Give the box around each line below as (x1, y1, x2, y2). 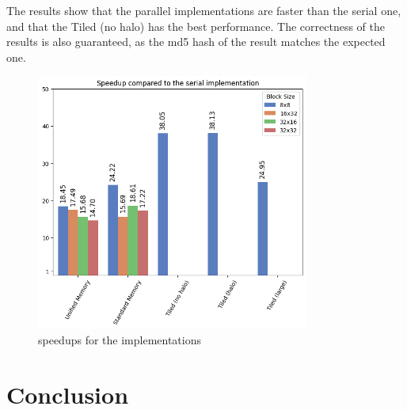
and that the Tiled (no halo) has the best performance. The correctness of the (6, 17, 386, 34)
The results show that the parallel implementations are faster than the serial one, (6, 2, 401, 18)
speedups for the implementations (38, 332, 201, 348)
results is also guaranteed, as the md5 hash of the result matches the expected (6, 33, 386, 50)
